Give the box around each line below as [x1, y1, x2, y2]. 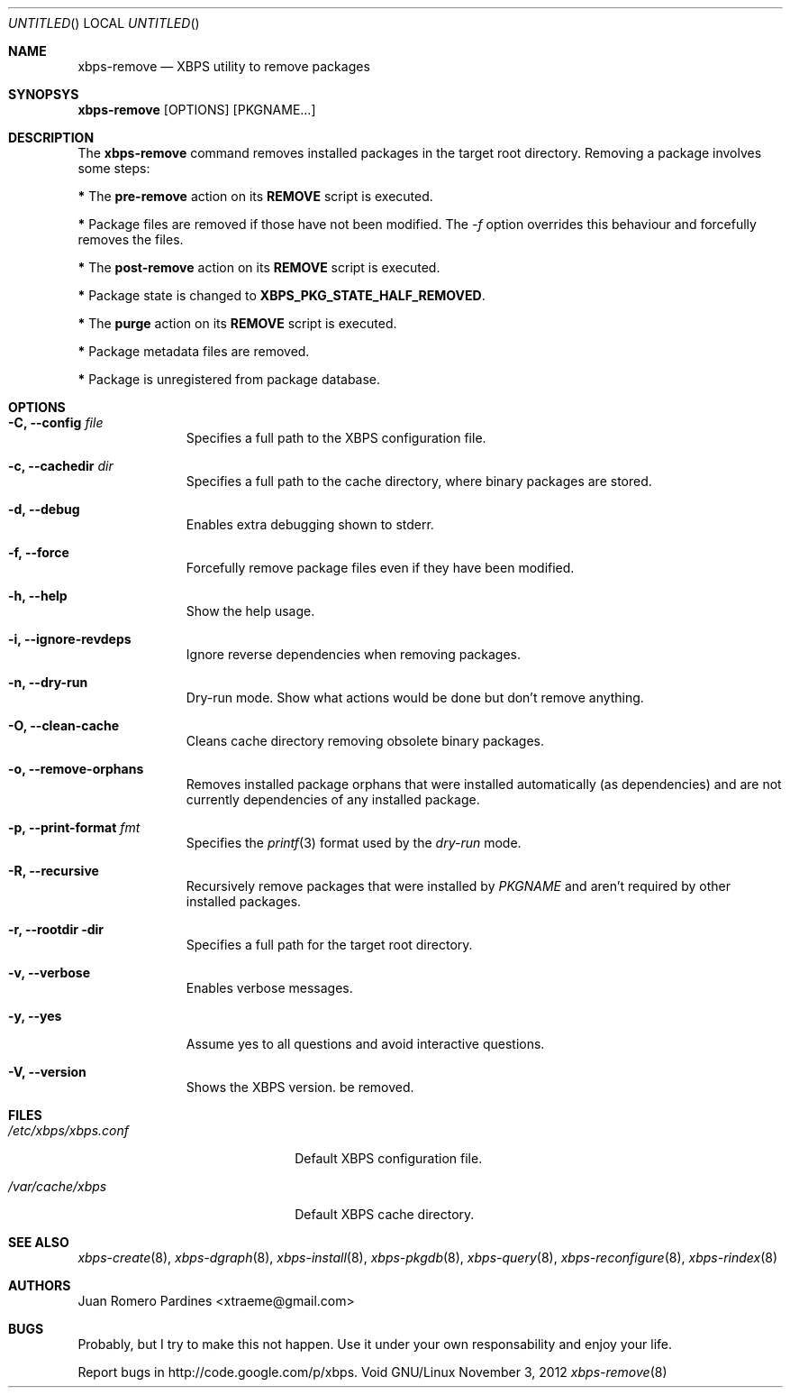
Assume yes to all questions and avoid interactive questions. [186, 1036, 545, 1051]
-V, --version [8, 1064, 86, 1079]
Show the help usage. [186, 603, 315, 619]
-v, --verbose [8, 965, 91, 980]
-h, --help [8, 588, 68, 603]
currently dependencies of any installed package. [186, 792, 480, 807]
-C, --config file [8, 415, 104, 430]
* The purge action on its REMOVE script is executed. [77, 316, 397, 331]
